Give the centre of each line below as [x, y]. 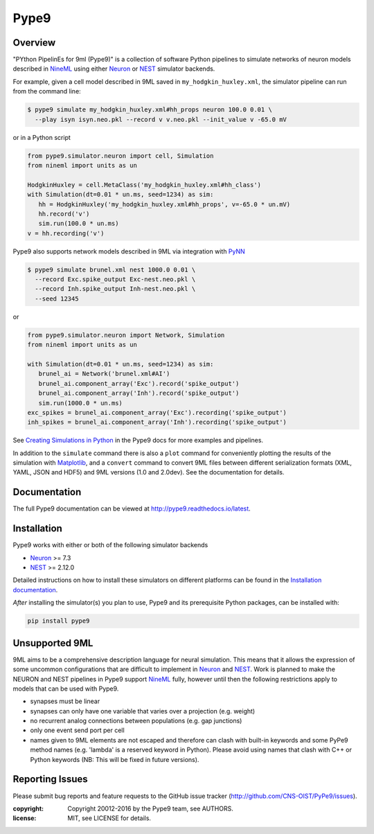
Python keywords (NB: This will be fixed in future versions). [115, 759]
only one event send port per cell [77, 730]
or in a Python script [42, 137]
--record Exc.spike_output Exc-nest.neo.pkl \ [115, 280]
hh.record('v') [64, 214]
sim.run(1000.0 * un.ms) [80, 403]
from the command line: [47, 91]
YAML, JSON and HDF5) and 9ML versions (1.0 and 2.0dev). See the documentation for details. [149, 472]
